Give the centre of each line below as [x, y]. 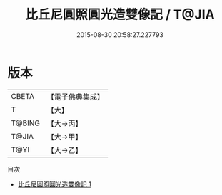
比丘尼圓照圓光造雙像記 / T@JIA [120, 15]
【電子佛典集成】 [76, 97]
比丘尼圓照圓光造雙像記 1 [54, 184]
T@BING [26, 123]
